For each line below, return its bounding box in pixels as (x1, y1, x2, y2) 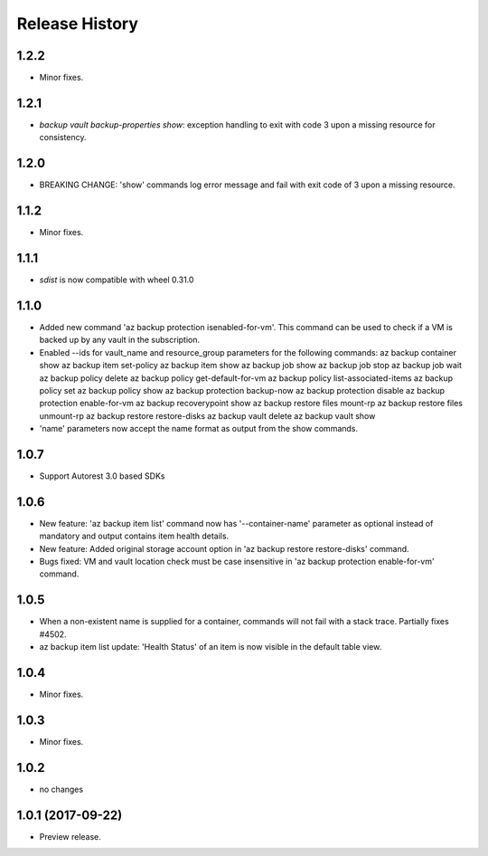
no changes (39, 784, 84, 794)
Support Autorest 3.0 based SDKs (39, 471, 165, 481)
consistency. (39, 132, 87, 143)
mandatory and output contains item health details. (39, 530, 230, 542)
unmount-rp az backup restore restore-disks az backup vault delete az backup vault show (39, 410, 376, 421)
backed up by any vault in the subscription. (39, 335, 201, 346)
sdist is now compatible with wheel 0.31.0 (39, 274, 194, 285)
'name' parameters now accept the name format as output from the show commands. (39, 423, 359, 434)
